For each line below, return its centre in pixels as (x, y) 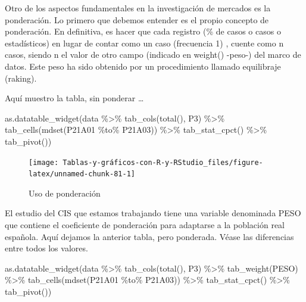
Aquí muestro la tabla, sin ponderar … (74, 98)
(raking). (21, 78)
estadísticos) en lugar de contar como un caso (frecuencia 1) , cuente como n (144, 43)
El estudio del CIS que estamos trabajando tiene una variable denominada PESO (153, 213)
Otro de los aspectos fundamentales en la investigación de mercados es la (138, 8)
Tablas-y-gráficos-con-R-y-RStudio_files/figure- (163, 162)
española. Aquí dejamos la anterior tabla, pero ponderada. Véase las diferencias (149, 236)
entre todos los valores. (46, 248)
